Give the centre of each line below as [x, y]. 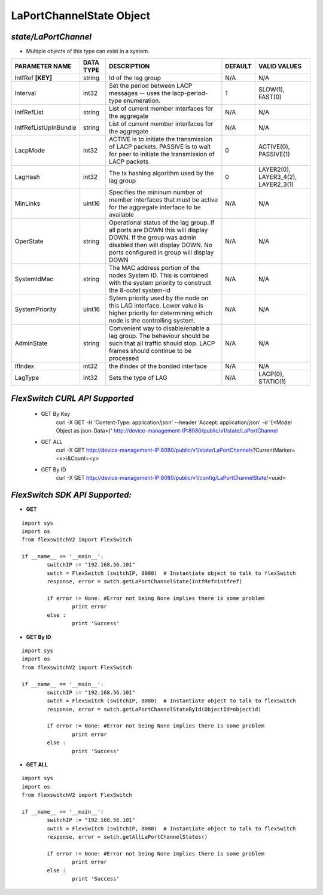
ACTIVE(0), [274, 147]
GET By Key [56, 414]
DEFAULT [239, 66]
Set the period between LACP [150, 86]
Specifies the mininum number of [156, 193]
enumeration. [142, 101]
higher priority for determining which [160, 313]
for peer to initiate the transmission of [161, 154]
